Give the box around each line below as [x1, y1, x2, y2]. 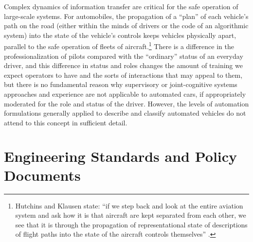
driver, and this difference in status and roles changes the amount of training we [4, 60, 243, 70]
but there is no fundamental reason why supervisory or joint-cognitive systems [4, 79, 237, 89]
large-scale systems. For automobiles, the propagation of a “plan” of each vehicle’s [4, 11, 249, 21]
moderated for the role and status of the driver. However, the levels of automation [4, 98, 249, 108]
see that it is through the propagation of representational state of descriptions [15, 219, 248, 229]
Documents [4, 165, 81, 185]
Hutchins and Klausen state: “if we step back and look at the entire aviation [15, 200, 243, 210]
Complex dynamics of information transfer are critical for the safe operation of [4, 1, 238, 11]
